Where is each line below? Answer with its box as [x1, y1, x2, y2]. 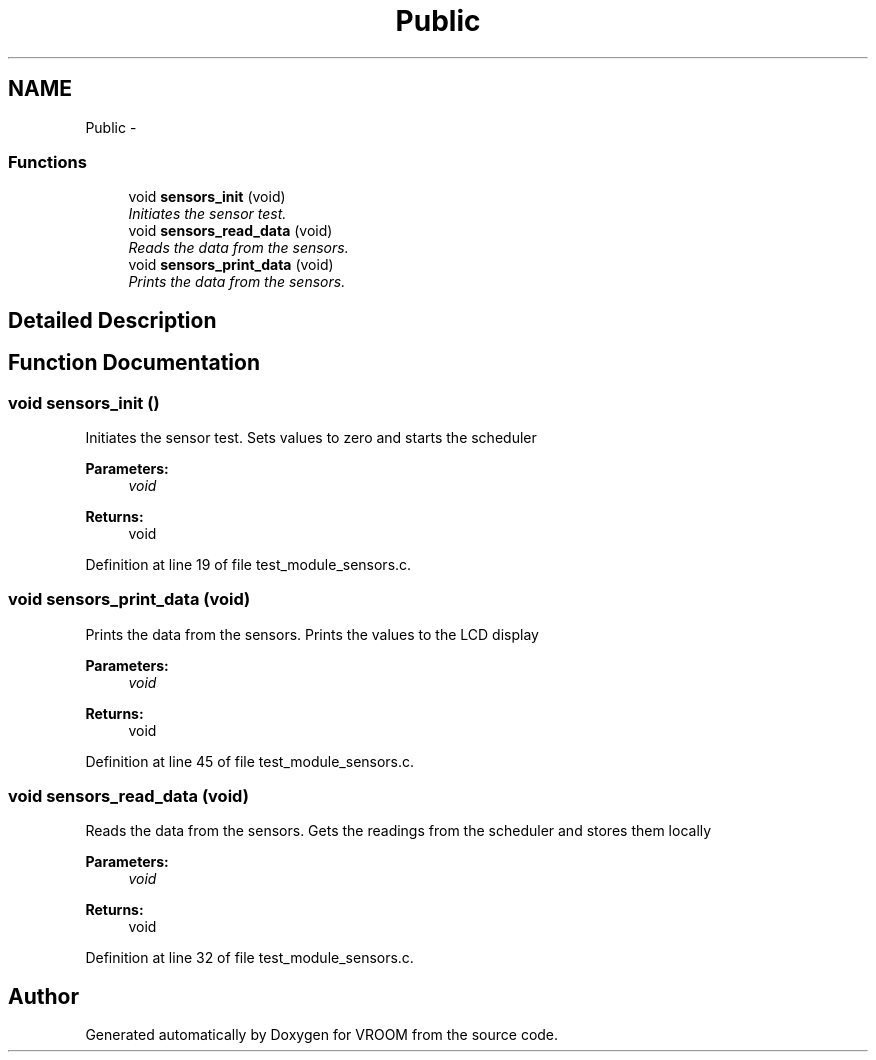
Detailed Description [8, 307, 217, 333]
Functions [8, 151, 87, 172]
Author [8, 983, 79, 1009]
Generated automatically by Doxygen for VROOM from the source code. [85, 1026, 559, 1044]
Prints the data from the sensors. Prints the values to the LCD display [85, 625, 539, 643]
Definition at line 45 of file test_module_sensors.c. [85, 752, 415, 770]
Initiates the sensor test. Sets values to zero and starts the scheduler [85, 428, 537, 446]
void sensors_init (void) [128, 188, 286, 206]
